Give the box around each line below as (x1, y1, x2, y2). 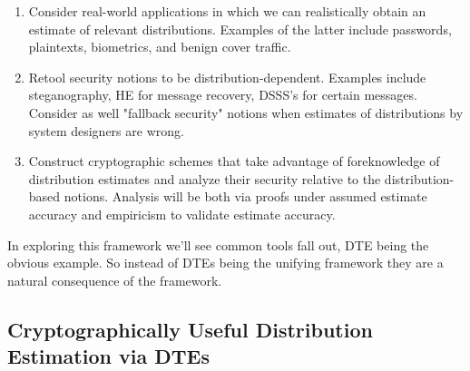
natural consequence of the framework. (7, 270, 222, 289)
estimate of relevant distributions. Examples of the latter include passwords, (28, 19, 452, 38)
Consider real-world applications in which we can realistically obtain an (28, 2, 426, 20)
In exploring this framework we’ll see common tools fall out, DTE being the (7, 235, 429, 254)
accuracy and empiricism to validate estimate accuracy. (28, 204, 336, 223)
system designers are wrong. (28, 121, 184, 140)
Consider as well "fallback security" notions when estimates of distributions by (28, 103, 464, 122)
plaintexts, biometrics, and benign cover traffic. (28, 37, 291, 56)
